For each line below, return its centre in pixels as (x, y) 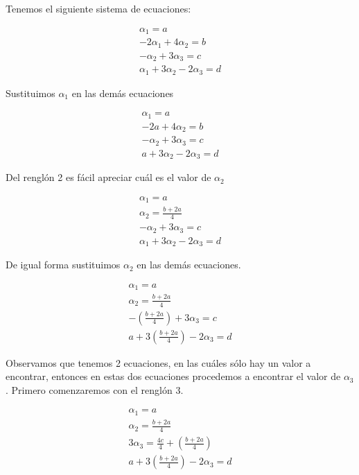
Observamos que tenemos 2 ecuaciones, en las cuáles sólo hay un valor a (158, 362)
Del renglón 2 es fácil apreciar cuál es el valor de (108, 177)
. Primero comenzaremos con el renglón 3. (95, 389)
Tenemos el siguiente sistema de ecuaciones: (98, 8)
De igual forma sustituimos (63, 265)
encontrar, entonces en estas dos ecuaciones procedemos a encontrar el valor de (173, 376)
